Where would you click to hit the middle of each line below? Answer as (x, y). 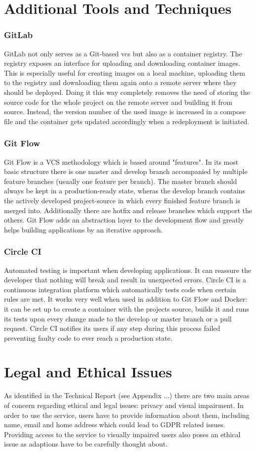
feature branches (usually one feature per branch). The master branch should (121, 181)
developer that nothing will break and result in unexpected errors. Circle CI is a (125, 280)
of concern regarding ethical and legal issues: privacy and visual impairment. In (124, 405)
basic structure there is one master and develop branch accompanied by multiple (126, 171)
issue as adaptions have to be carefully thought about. (86, 444)
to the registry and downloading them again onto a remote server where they (120, 82)
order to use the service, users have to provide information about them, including (127, 415)
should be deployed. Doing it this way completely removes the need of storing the (127, 92)
